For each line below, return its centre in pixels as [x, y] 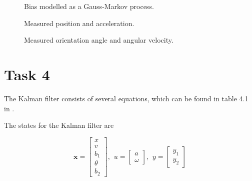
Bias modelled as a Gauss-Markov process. [89, 6]
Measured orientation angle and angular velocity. [99, 40]
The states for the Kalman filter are [59, 125]
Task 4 [27, 74]
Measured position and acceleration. [79, 23]
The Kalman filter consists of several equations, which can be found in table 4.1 [126, 98]
